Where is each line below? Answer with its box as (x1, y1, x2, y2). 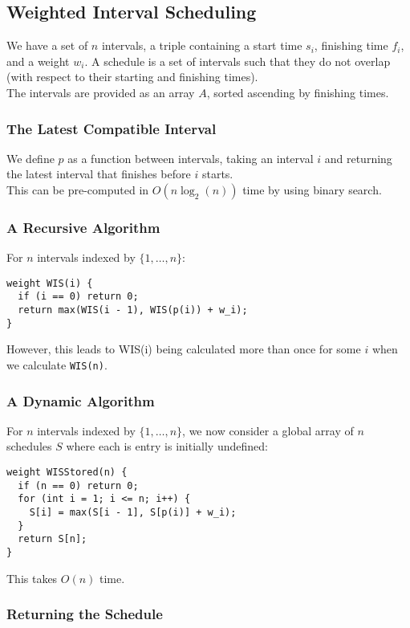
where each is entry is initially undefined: (66, 438, 268, 455)
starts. (201, 165, 233, 182)
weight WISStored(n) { (6, 467, 128, 479)
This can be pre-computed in (6, 181, 149, 198)
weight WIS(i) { (6, 277, 93, 289)
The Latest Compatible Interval (6, 118, 217, 138)
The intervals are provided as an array (6, 84, 195, 100)
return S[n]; (18, 533, 87, 545)
